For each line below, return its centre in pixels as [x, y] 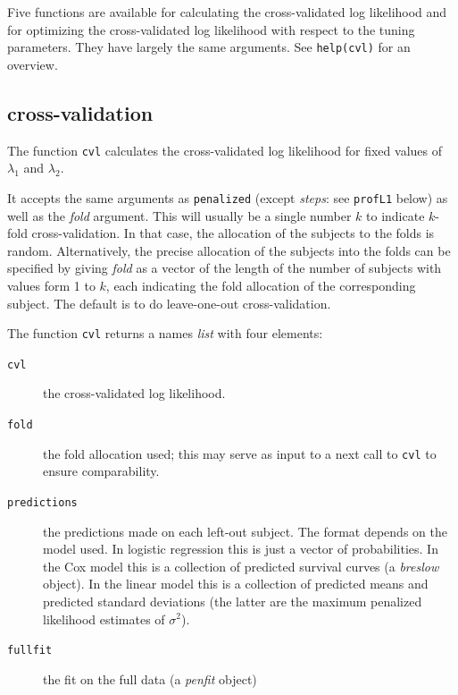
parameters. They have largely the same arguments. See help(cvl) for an [209, 47]
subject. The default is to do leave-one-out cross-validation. [169, 303]
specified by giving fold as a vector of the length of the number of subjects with [225, 268]
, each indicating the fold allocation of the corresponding [261, 285]
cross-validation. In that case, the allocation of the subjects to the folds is [233, 233]
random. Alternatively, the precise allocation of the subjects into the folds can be [229, 250]
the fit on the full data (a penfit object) [150, 678]
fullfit [30, 651]
